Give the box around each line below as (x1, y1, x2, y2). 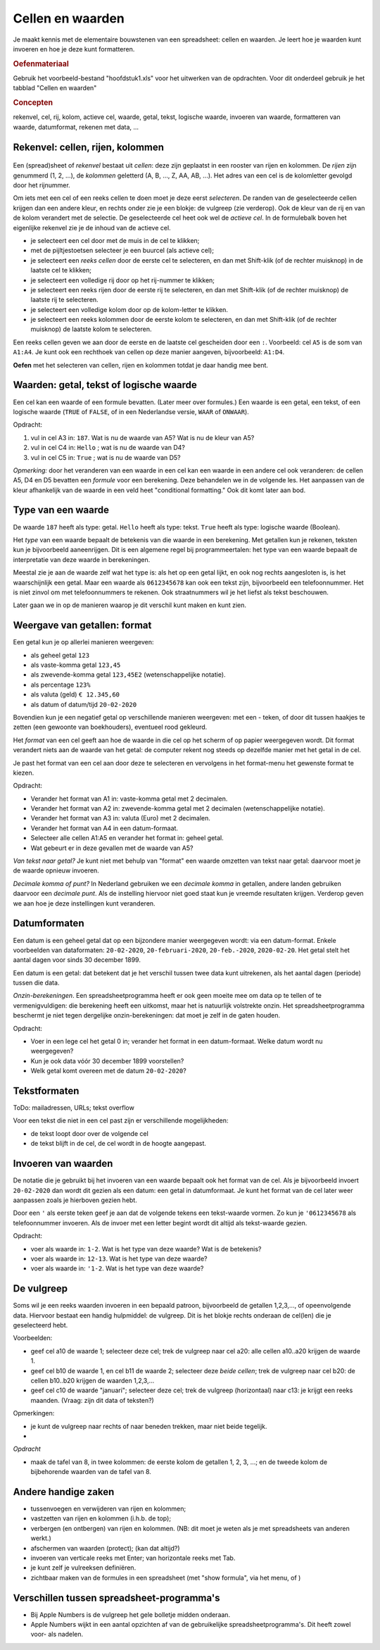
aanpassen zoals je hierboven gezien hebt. (13, 1196, 137, 1204)
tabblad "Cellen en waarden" (13, 84, 97, 92)
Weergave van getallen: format (13, 620, 152, 632)
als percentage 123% (30, 680, 91, 689)
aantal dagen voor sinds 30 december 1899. (13, 956, 141, 964)
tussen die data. (13, 979, 60, 987)
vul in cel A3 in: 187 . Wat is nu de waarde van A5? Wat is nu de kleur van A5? (30, 433, 255, 442)
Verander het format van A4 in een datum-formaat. (30, 824, 179, 832)
